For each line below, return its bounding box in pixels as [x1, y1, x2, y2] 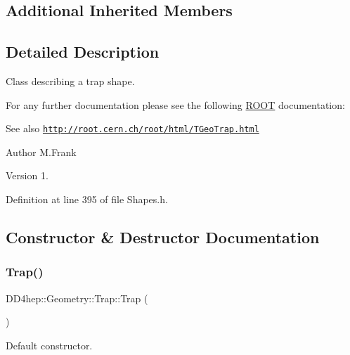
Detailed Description [6, 41, 160, 63]
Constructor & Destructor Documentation [6, 226, 320, 247]
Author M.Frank [6, 144, 77, 159]
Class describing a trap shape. [6, 73, 135, 88]
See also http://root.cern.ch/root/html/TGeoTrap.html [6, 121, 259, 136]
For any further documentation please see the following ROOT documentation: [6, 97, 345, 112]
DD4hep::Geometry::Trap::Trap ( [6, 290, 148, 305]
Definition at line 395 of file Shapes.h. [6, 192, 168, 207]
